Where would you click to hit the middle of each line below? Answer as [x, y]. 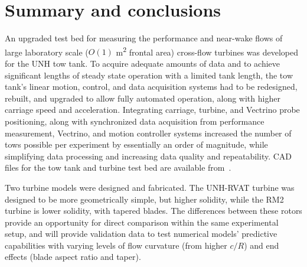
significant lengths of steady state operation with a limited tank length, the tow [149, 75]
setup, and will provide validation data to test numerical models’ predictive [141, 234]
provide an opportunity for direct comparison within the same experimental [142, 222]
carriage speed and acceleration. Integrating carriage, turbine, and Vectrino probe [152, 110]
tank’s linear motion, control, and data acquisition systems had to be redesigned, [151, 87]
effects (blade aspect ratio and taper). [73, 257]
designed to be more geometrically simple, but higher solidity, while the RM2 [144, 199]
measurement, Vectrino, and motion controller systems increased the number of [148, 133]
